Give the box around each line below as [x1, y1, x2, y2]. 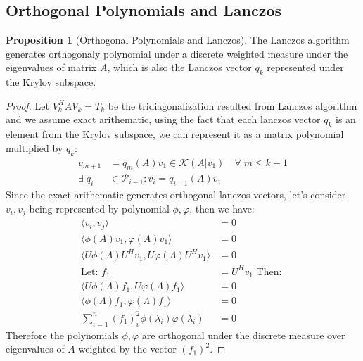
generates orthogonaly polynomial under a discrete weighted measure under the [6, 46, 348, 61]
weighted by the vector [78, 341, 177, 356]
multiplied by [6, 140, 63, 155]
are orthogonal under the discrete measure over [141, 327, 345, 342]
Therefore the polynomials [6, 327, 119, 342]
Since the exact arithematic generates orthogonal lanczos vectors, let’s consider [6, 187, 346, 202]
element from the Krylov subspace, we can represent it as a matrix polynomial [6, 127, 344, 141]
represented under [267, 60, 344, 75]
